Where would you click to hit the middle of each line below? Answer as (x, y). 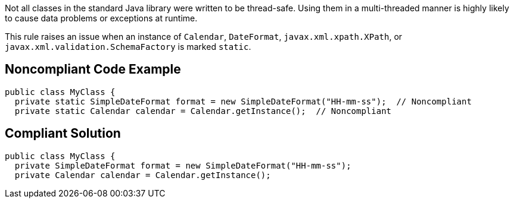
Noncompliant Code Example (93, 69)
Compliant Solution (63, 134)
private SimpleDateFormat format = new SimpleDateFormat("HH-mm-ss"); (183, 165)
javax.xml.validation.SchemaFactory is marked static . (128, 47)
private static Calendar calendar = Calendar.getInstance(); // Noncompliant (203, 111)
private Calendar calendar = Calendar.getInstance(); (143, 175)
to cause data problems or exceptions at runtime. (101, 18)
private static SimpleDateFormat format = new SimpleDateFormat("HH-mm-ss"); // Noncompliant (243, 101)
